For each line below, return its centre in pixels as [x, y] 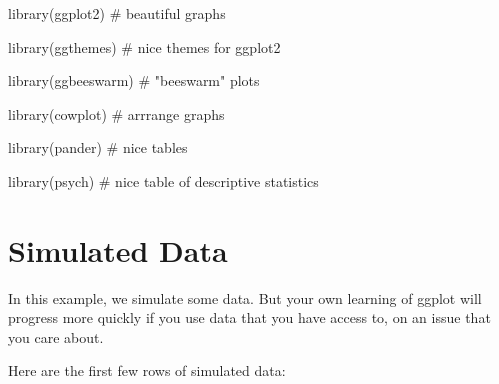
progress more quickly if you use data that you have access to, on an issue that [249, 317]
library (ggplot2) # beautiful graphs [117, 13]
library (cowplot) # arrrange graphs [116, 113]
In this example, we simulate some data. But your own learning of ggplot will [245, 297]
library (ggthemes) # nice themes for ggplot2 [144, 46]
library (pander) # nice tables [98, 147]
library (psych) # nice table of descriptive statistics [163, 180]
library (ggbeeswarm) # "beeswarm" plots [134, 80]
